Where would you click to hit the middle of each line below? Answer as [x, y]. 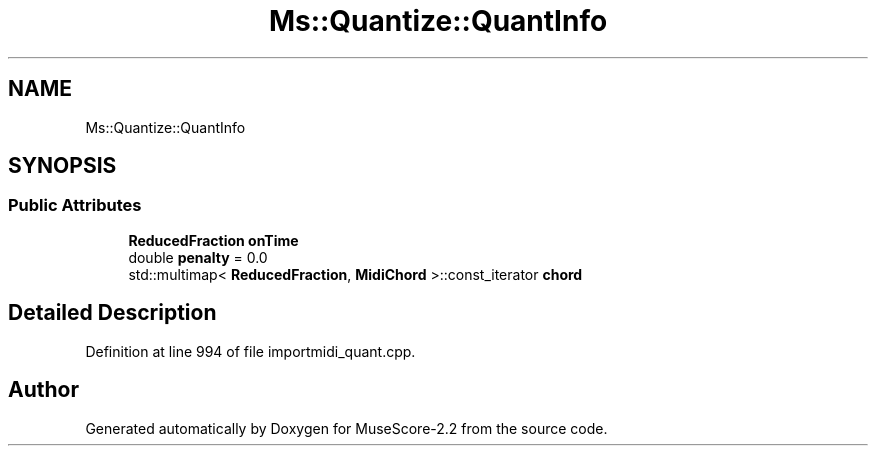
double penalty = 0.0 [198, 257]
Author [43, 390]
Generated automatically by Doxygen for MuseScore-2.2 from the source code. [346, 428]
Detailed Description [112, 313]
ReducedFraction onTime [213, 240]
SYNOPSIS [62, 166]
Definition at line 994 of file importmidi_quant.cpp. [250, 351]
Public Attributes [75, 205]
